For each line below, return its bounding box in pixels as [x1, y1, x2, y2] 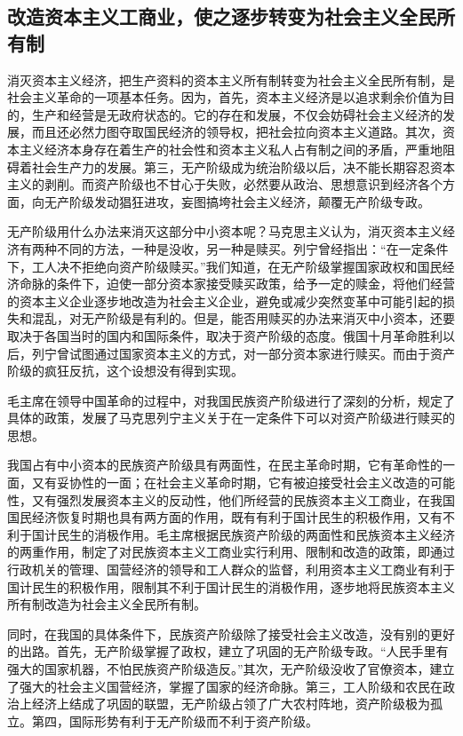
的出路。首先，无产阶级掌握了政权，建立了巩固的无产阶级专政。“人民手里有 [7, 642, 449, 661]
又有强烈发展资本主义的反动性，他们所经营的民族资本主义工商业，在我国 [31, 490, 455, 509]
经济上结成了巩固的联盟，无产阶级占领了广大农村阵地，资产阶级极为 [31, 694, 430, 713]
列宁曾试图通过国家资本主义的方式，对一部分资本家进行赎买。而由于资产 [31, 344, 455, 362]
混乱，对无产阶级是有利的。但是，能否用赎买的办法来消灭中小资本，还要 [31, 309, 455, 328]
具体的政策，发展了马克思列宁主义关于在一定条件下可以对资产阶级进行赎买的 [7, 408, 455, 427]
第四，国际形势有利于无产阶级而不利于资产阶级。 [31, 711, 318, 730]
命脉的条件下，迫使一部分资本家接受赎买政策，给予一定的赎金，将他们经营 [19, 274, 455, 293]
